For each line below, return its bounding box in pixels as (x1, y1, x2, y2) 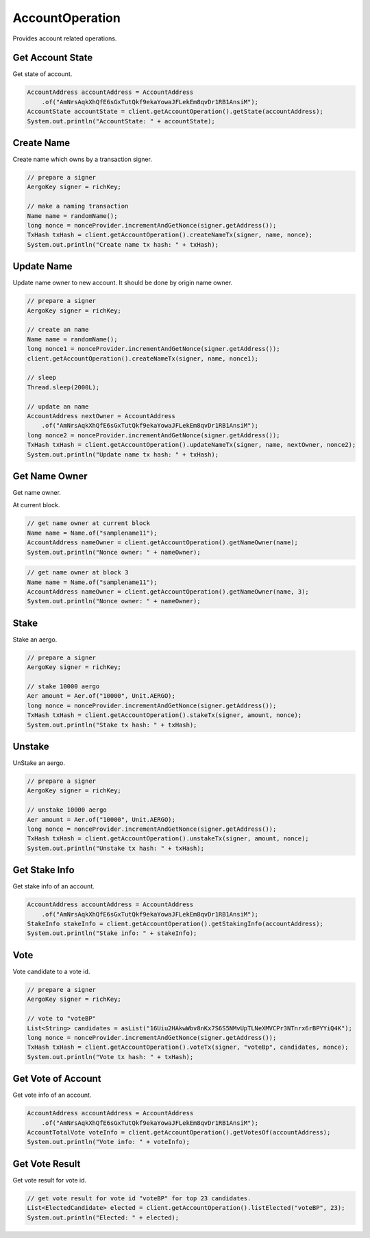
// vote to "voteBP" (27, 1015, 96, 1023)
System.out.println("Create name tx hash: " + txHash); (27, 241, 219, 248)
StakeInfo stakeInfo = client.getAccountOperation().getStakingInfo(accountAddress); (27, 920, 323, 928)
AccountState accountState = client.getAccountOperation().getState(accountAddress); (27, 108, 323, 116)
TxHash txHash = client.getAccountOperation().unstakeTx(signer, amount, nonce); (27, 835, 310, 842)
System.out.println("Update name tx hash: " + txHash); (27, 450, 219, 459)
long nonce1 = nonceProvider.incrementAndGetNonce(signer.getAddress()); (27, 345, 280, 353)
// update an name (27, 402, 89, 411)
